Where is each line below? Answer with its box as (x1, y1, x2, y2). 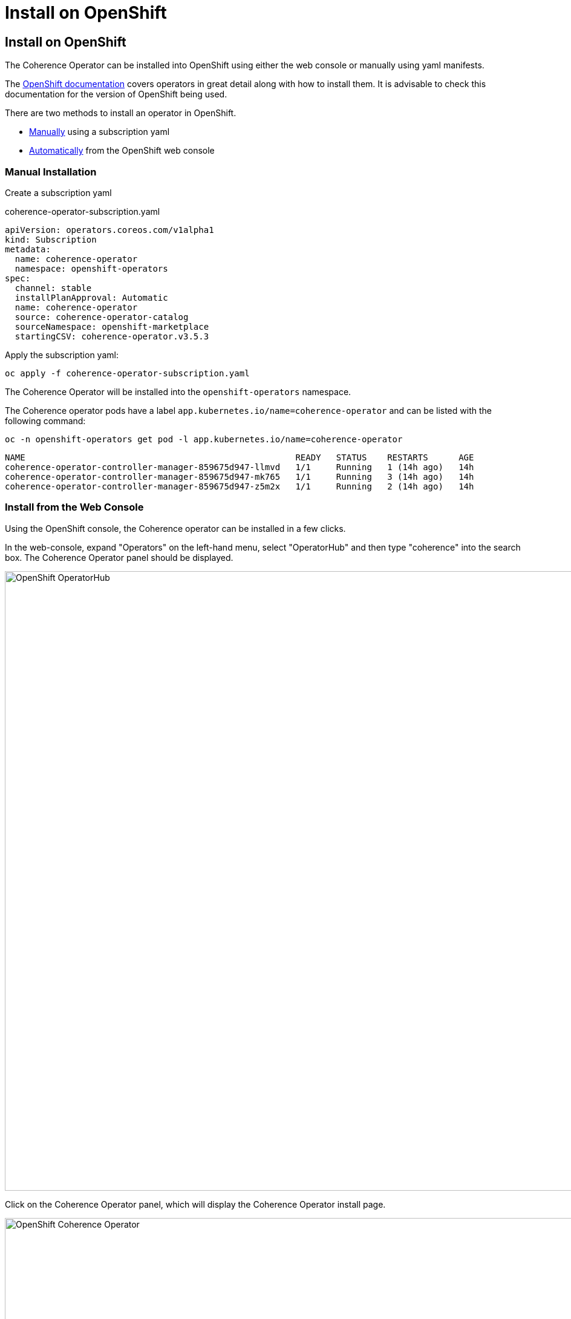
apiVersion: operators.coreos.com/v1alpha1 (5, 224, 214, 235)
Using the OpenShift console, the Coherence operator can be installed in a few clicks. (5, 523, 346, 534)
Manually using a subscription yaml (29, 126, 170, 137)
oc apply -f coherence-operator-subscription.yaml (5, 368, 250, 378)
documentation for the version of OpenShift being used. (5, 89, 227, 100)
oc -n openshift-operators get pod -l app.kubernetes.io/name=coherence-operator (5, 434, 403, 444)
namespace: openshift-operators (15, 263, 168, 273)
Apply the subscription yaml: (5, 349, 119, 360)
